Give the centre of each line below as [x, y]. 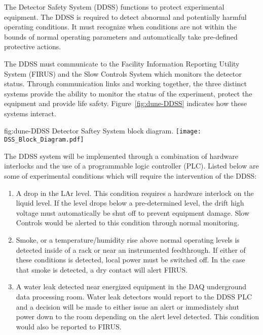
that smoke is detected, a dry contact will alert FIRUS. [102, 269]
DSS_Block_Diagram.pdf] [44, 140]
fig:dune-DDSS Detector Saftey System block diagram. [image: [103, 130]
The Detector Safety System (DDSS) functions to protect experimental [114, 7]
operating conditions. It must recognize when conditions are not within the [120, 27]
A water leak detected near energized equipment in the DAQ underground [131, 287]
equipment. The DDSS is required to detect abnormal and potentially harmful [125, 16]
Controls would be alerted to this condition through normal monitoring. [128, 223]
